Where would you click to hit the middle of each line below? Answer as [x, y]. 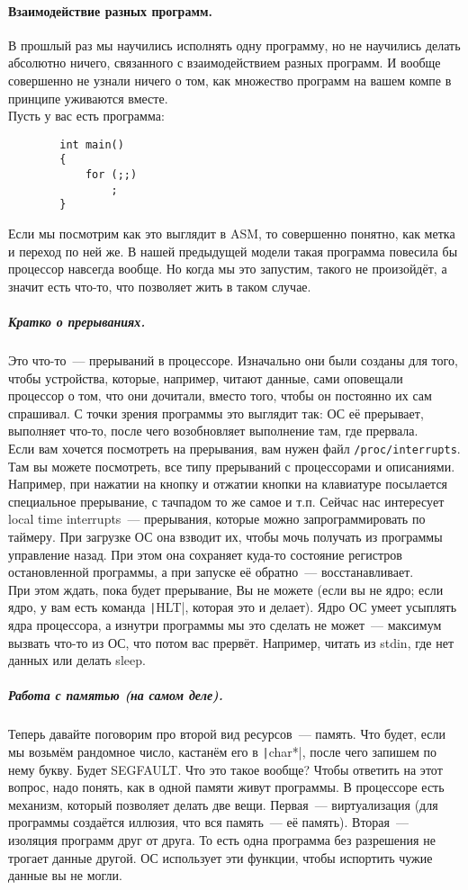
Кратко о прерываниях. [77, 322]
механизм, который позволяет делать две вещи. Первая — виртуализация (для [223, 804]
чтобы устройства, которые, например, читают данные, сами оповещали [206, 378]
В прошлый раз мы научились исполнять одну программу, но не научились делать [234, 45]
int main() [92, 144]
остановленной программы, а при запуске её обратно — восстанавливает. [211, 572]
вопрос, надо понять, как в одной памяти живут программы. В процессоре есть [226, 787]
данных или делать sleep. [77, 660]
